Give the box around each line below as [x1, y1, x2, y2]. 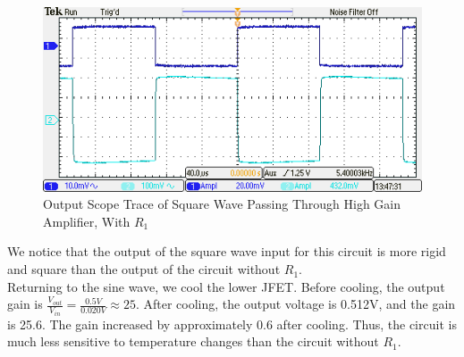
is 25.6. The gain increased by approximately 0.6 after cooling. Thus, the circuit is [7, 314, 457, 333]
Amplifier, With [43, 212, 131, 230]
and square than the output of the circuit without [7, 260, 281, 278]
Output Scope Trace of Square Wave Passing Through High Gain [43, 195, 401, 213]
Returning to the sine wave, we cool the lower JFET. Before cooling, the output [7, 277, 445, 295]
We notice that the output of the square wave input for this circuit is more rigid [7, 242, 446, 261]
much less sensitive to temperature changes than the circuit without [7, 332, 379, 351]
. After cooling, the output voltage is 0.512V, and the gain [135, 295, 456, 313]
